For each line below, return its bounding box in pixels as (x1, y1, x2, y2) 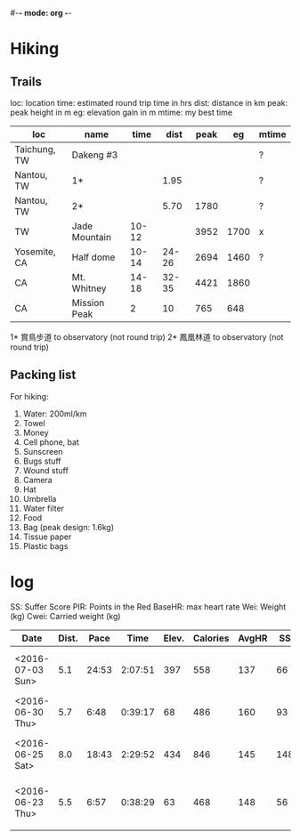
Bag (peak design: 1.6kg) (22, 521, 115, 532)
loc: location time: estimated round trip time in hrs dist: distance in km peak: (10, 98, 288, 108)
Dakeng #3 (71, 149, 118, 161)
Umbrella (22, 493, 57, 504)
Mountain (71, 231, 112, 243)
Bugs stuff (22, 456, 61, 466)
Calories (192, 632, 230, 644)
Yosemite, (14, 246, 56, 257)
